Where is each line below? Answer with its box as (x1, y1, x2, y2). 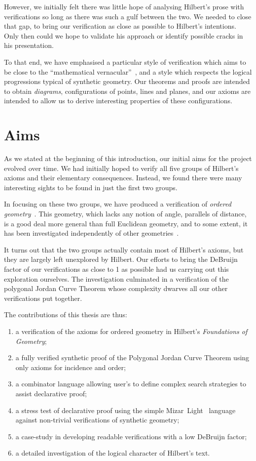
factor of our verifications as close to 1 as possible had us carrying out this (4, 264, 229, 274)
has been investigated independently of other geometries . (4, 228, 179, 238)
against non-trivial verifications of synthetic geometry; (15, 415, 180, 425)
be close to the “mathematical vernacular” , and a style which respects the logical (4, 66, 252, 77)
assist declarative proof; (15, 388, 87, 398)
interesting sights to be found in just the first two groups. (4, 182, 178, 192)
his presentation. (4, 40, 54, 50)
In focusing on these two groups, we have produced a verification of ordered (4, 199, 231, 209)
